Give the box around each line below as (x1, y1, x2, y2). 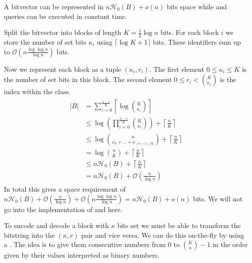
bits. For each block (160, 27, 219, 37)
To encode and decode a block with (4, 220, 109, 230)
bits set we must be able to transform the (117, 220, 241, 230)
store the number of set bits (4, 37, 86, 47)
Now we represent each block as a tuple (4, 64, 121, 74)
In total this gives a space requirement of (4, 184, 126, 194)
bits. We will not (193, 193, 243, 203)
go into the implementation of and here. (4, 204, 122, 214)
